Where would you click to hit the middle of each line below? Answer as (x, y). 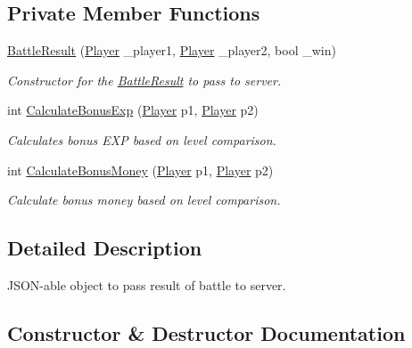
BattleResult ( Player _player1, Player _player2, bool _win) (172, 50)
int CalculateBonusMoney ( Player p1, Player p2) (140, 170)
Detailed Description (105, 248)
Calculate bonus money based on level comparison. (144, 200)
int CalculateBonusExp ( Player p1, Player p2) (133, 110)
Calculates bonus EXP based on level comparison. (142, 139)
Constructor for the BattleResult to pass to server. (144, 80)
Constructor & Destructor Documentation (206, 332)
